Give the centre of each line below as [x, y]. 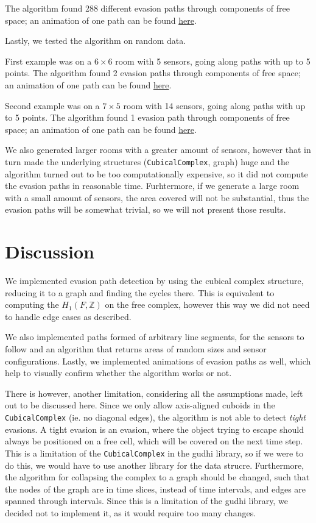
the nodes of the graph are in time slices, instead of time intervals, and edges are [156, 489]
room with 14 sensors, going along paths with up [214, 105]
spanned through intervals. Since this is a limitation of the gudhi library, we [146, 501]
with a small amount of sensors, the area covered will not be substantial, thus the [157, 197]
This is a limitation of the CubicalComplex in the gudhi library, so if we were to [154, 453]
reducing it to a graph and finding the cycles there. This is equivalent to [140, 292]
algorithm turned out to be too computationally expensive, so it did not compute [156, 173]
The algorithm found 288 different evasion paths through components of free [147, 8]
